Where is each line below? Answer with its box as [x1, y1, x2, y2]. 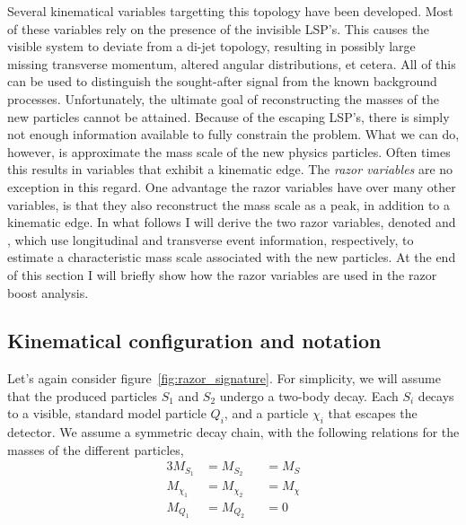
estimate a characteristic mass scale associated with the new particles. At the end [7, 248, 456, 267]
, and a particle [224, 404, 309, 423]
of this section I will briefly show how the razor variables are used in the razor [7, 265, 437, 284]
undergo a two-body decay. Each [219, 386, 399, 405]
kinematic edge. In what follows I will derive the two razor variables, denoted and [7, 213, 456, 232]
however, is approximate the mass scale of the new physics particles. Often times [7, 142, 451, 161]
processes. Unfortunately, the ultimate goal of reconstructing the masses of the [7, 89, 439, 108]
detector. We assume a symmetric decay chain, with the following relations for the [7, 423, 460, 442]
